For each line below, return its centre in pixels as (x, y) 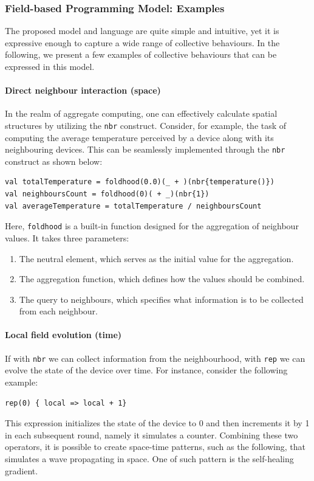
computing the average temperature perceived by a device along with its (139, 137)
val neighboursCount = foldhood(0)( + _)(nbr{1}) (107, 194)
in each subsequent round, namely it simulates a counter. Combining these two (152, 434)
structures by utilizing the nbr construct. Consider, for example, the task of (146, 125)
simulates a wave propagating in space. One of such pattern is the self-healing (149, 458)
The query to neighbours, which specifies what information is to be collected (161, 299)
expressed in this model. (50, 66)
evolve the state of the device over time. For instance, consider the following (146, 370)
